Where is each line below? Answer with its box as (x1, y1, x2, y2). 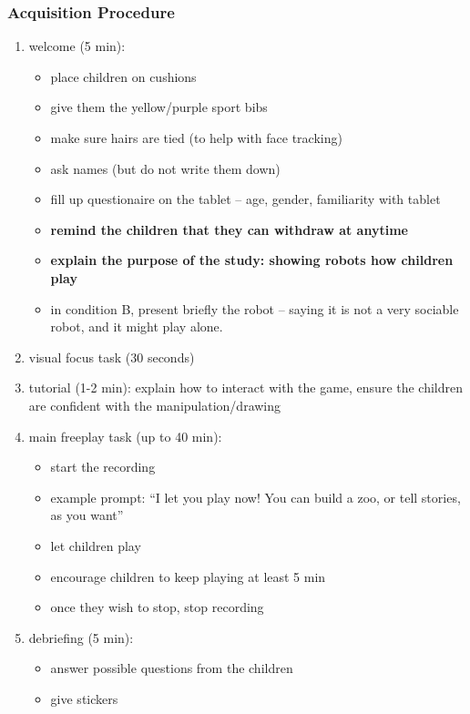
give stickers (50, 688, 118, 708)
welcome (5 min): (28, 36, 126, 56)
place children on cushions (50, 66, 197, 86)
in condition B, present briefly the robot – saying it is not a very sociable (50, 299, 459, 318)
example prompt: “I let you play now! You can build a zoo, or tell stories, (50, 487, 461, 506)
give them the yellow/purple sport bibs (50, 97, 268, 117)
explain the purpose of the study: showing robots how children (50, 250, 454, 270)
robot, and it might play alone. (50, 317, 223, 336)
